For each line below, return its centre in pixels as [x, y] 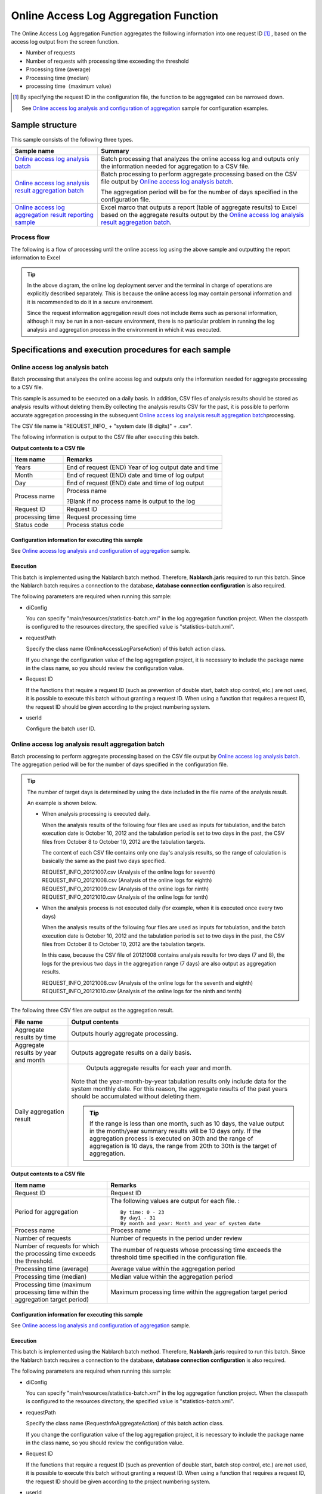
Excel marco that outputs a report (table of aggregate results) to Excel [199, 207]
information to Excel [36, 258]
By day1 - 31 [138, 1218]
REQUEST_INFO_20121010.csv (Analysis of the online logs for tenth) [125, 897]
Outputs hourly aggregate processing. [125, 1033]
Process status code [95, 525]
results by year [35, 1052]
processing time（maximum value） [70, 86]
